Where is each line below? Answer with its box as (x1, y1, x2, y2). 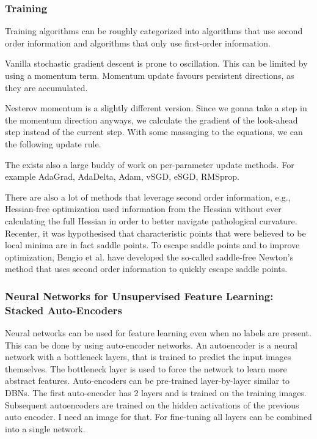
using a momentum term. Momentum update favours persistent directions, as (5, 69, 294, 81)
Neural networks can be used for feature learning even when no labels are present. (5, 326, 312, 339)
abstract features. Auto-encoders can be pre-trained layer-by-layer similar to (5, 374, 290, 387)
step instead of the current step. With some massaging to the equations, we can (5, 125, 303, 138)
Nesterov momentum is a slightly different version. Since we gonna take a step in (5, 101, 307, 114)
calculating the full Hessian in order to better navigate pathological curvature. (5, 214, 297, 227)
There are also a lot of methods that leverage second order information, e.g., (5, 190, 291, 203)
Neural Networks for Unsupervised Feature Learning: (5, 288, 274, 303)
